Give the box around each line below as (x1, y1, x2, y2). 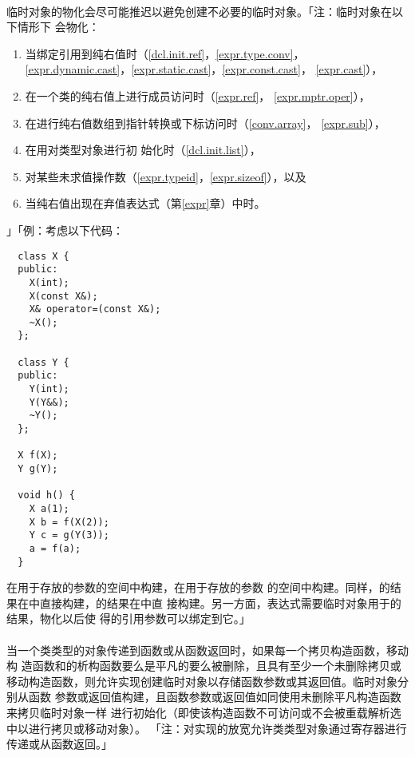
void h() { (18, 489, 75, 501)
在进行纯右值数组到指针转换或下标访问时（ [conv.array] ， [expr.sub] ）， (25, 114, 385, 131)
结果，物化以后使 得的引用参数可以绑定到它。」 (6, 610, 251, 627)
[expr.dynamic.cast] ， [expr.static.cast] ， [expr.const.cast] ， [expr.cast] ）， (25, 61, 383, 77)
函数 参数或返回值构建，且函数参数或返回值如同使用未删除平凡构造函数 (28, 688, 401, 705)
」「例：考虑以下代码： (6, 221, 124, 238)
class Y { (18, 356, 69, 368)
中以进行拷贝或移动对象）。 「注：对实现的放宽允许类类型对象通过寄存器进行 (6, 719, 407, 736)
